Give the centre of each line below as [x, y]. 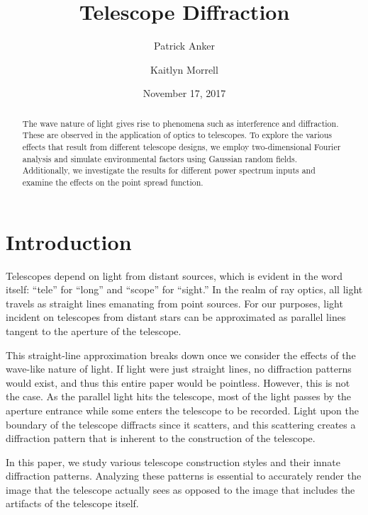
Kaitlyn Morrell [184, 69]
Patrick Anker [184, 46]
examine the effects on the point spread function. [113, 182]
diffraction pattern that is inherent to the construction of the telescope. [161, 438]
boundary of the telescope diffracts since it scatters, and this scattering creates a [181, 424]
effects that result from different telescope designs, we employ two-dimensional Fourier [182, 147]
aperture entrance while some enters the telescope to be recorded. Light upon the [183, 410]
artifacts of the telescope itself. [72, 503]
